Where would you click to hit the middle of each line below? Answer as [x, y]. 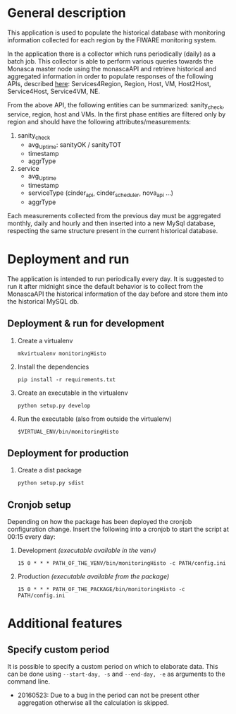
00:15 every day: [31, 537]
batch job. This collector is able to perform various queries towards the [110, 61]
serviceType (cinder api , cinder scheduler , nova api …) [101, 194]
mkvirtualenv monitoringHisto [62, 353]
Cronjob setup [39, 505]
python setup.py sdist [51, 483]
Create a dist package [50, 470]
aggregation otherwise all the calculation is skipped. [93, 703]
